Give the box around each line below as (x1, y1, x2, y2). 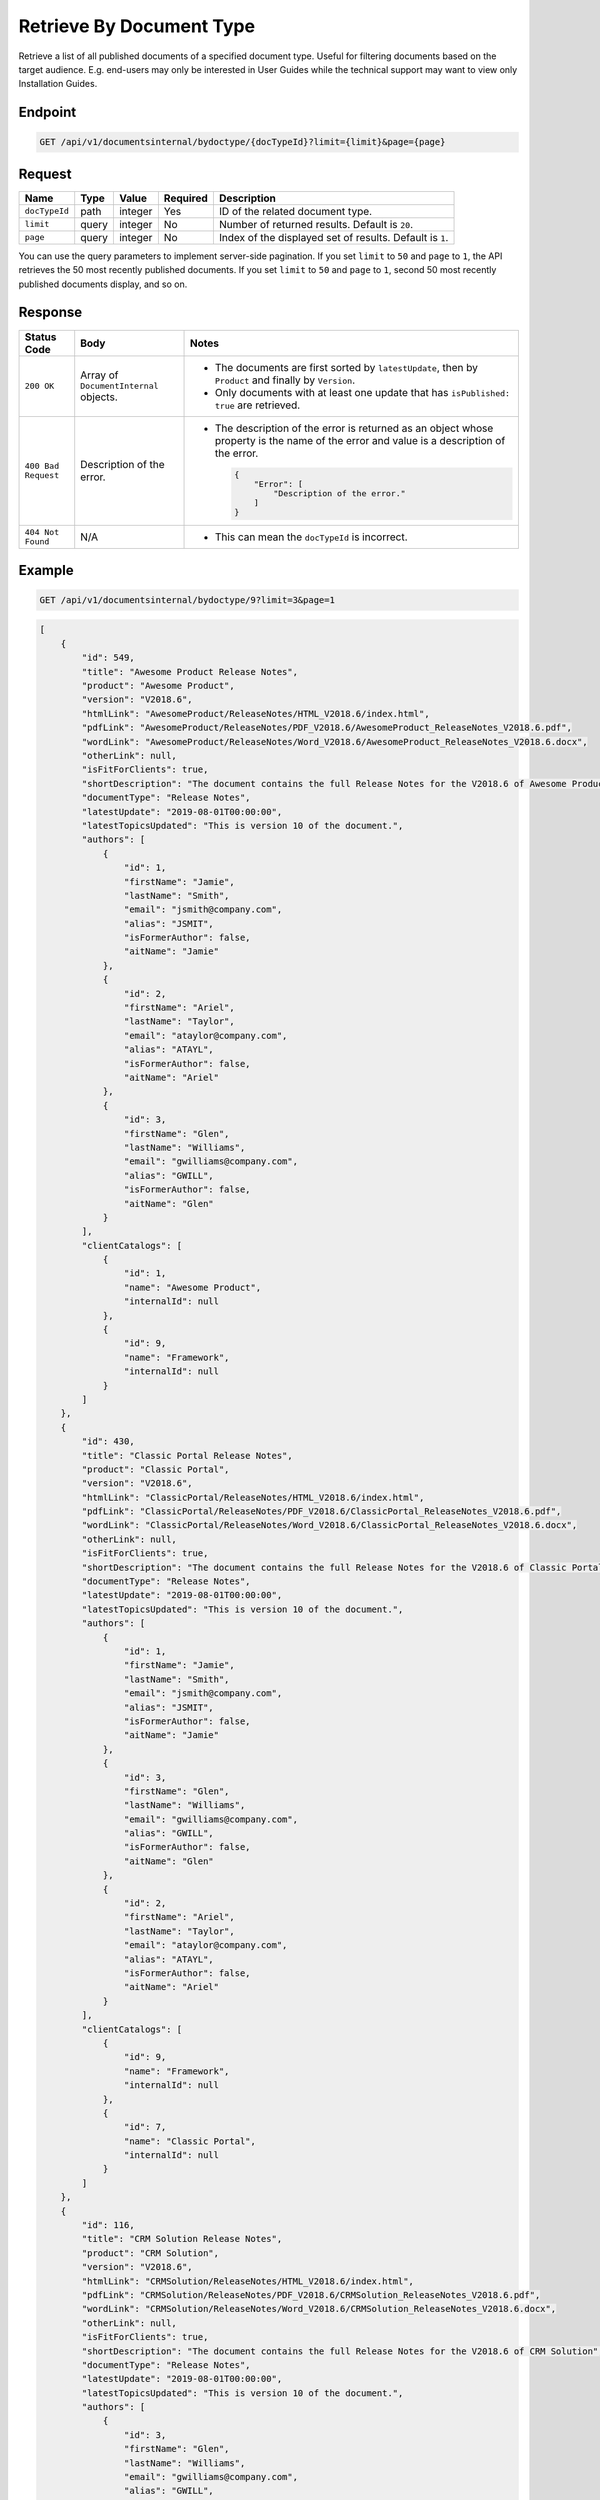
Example (18, 561, 74, 579)
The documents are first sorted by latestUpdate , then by (215, 360, 479, 374)
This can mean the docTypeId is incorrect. (215, 530, 409, 544)
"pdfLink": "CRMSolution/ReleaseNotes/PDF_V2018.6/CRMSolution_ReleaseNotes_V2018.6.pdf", (81, 2289, 541, 2300)
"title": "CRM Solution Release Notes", (81, 2233, 283, 2245)
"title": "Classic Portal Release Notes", (81, 1450, 294, 1461)
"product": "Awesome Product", (81, 680, 235, 692)
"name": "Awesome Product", (123, 1281, 262, 1293)
